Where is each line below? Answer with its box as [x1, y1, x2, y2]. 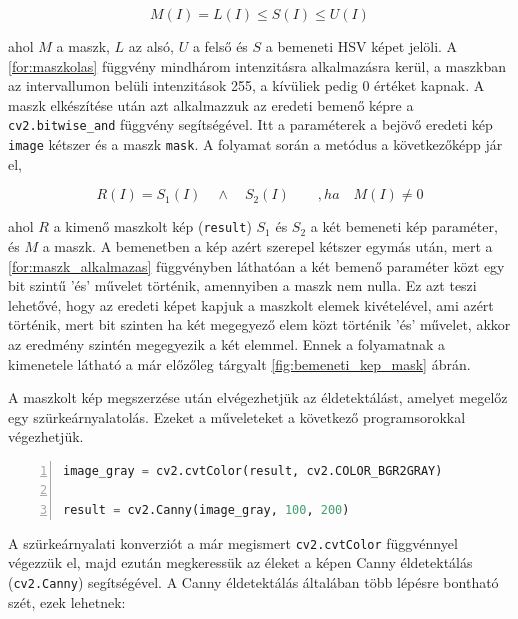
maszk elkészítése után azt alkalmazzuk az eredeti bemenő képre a [8, 94, 414, 115]
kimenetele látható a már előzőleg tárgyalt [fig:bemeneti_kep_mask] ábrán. [8, 353, 471, 374]
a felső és [192, 36, 248, 56]
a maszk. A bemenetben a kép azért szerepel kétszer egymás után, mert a [42, 235, 493, 256]
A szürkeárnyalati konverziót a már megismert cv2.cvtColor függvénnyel [8, 532, 458, 553]
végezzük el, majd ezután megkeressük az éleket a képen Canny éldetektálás [8, 552, 473, 573]
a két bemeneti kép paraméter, [310, 216, 498, 237]
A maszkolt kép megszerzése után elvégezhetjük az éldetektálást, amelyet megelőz [8, 387, 508, 408]
